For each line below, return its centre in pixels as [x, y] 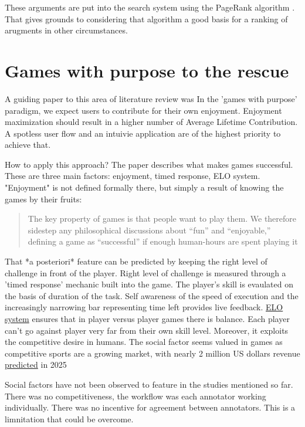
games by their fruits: [43, 199]
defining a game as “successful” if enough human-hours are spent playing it [163, 241]
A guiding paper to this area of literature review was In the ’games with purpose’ [151, 98]
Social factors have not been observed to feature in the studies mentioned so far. [149, 384]
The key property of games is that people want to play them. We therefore [162, 218]
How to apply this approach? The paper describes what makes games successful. [149, 164]
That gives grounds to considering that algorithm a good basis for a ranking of [146, 18]
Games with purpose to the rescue [147, 70]
